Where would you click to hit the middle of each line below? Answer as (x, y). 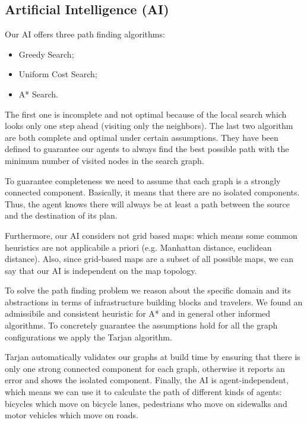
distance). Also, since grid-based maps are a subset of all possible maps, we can (149, 259)
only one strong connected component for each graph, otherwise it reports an (145, 368)
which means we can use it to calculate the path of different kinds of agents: (143, 392)
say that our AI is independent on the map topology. (101, 270)
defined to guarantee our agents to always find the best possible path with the (147, 149)
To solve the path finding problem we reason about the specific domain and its (148, 290)
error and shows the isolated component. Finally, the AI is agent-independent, (147, 380)
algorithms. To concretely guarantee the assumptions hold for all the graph (141, 325)
